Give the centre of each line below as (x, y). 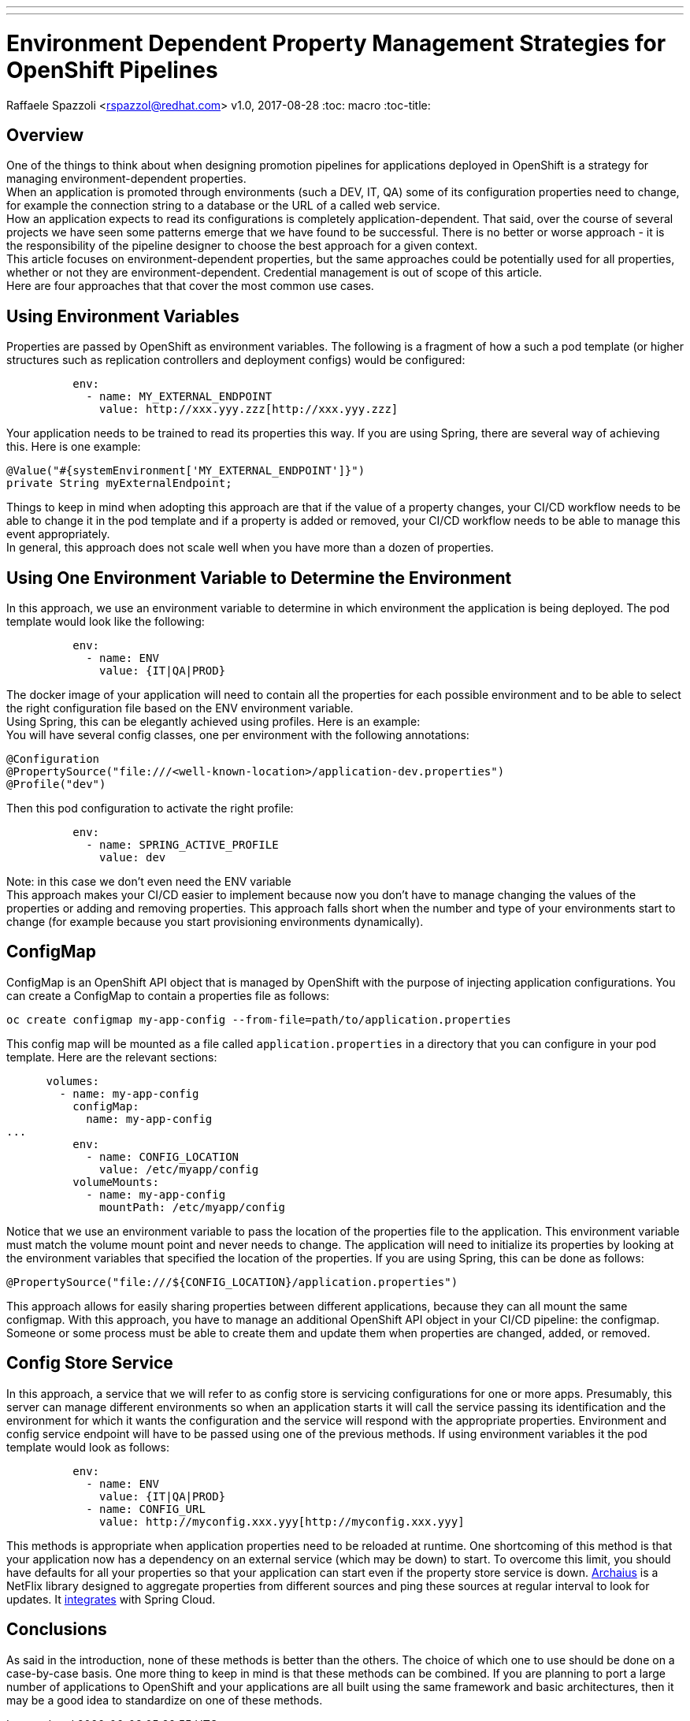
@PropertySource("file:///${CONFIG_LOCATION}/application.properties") (232, 1282)
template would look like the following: (106, 622)
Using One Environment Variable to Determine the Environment (259, 578)
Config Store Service (90, 1363)
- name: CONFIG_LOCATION (163, 1156)
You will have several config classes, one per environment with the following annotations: (238, 735)
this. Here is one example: (74, 447)
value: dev (133, 858)
